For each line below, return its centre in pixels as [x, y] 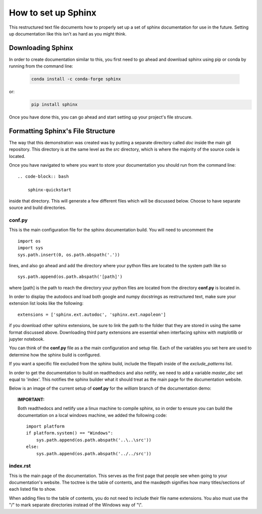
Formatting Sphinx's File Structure [62, 131]
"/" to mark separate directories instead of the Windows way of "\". [76, 505]
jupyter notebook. [27, 339]
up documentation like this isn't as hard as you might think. [68, 34]
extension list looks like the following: [46, 303]
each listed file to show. [33, 489]
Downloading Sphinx [41, 48]
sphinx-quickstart [49, 190]
